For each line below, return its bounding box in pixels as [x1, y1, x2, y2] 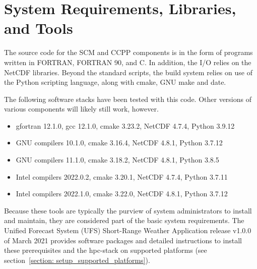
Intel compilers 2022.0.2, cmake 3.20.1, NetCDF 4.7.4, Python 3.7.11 [16, 171, 228, 182]
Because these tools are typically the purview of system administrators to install [4, 205, 252, 216]
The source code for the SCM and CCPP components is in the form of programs [4, 47, 253, 58]
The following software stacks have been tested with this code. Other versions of [4, 93, 251, 104]
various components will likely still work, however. [4, 103, 159, 114]
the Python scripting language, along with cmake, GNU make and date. [4, 77, 226, 87]
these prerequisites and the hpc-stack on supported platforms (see [4, 245, 207, 255]
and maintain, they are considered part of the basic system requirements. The [4, 215, 244, 226]
